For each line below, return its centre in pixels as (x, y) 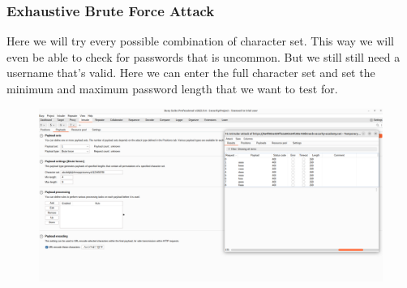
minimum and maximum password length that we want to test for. (172, 88)
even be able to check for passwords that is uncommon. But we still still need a (203, 56)
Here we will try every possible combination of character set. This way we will (200, 41)
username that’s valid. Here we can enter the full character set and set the (191, 73)
